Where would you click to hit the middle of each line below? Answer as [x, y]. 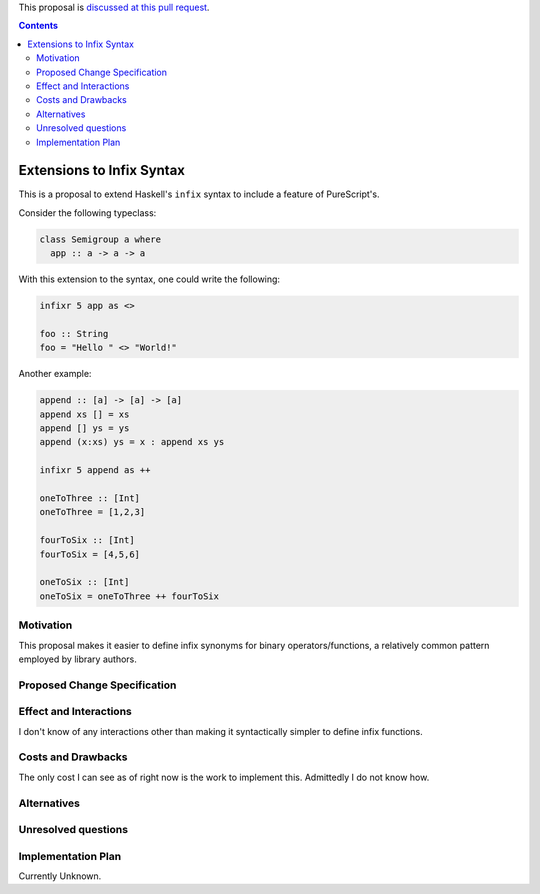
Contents [38, 26]
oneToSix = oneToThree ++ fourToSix [129, 596]
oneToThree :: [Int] [89, 498]
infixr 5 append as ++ [95, 470]
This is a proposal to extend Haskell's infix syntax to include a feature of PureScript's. [199, 194]
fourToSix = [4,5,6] [89, 554]
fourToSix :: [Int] [87, 540]
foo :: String [74, 333]
